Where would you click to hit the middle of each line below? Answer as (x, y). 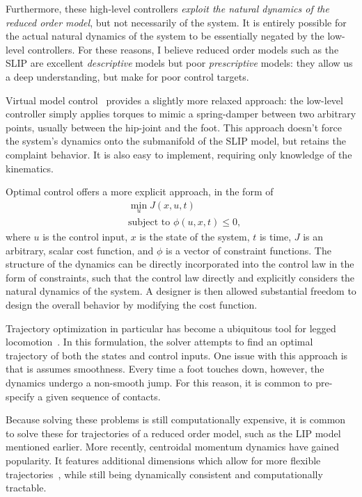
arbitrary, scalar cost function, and (80, 250)
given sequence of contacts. (103, 396)
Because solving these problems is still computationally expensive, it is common (176, 419)
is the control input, (85, 236)
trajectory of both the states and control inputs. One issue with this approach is (177, 355)
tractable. (26, 488)
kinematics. (30, 168)
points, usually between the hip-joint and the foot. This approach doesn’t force (174, 127)
